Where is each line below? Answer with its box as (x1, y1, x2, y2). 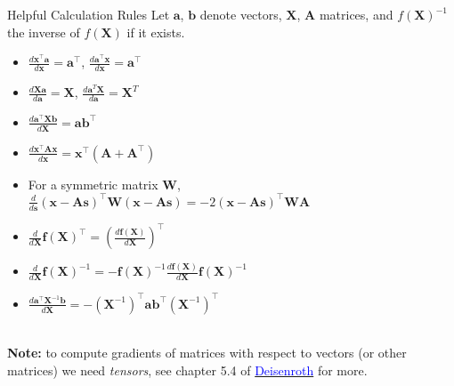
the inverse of (7, 22, 80, 41)
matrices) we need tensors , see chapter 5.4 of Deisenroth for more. (7, 360, 368, 379)
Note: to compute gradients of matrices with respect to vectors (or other (7, 343, 407, 362)
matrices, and (319, 5, 393, 23)
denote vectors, (199, 5, 282, 23)
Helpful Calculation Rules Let (7, 5, 170, 23)
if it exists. (126, 22, 185, 41)
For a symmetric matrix (28, 174, 158, 193)
